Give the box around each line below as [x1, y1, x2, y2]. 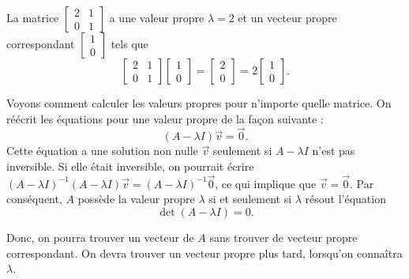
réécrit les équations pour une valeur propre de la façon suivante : [6, 110, 324, 126]
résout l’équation [305, 190, 386, 207]
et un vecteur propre [238, 9, 337, 25]
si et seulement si [208, 190, 292, 207]
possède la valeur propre [77, 190, 195, 207]
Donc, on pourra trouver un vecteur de [6, 229, 194, 245]
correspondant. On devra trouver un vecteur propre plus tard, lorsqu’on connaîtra [6, 244, 403, 261]
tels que [111, 36, 148, 51]
